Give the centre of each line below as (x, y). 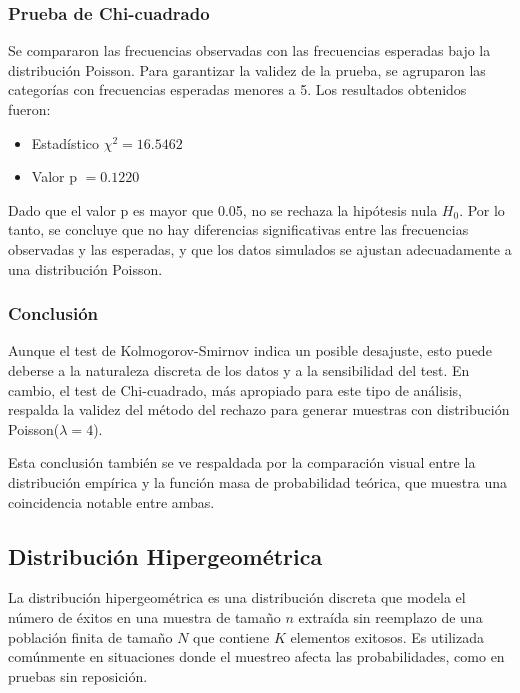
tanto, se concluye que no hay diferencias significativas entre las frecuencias (238, 229)
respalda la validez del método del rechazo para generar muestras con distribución (259, 409)
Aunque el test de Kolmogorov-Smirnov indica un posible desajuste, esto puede (250, 350)
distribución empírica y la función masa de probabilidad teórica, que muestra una (258, 481)
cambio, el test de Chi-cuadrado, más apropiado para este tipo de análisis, (235, 389)
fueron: (29, 109)
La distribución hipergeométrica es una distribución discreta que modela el (237, 597)
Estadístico (65, 142)
